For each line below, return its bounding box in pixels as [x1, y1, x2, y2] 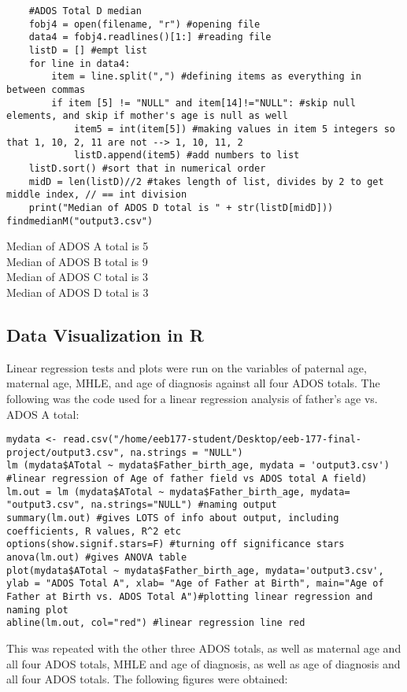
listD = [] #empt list [28, 44, 147, 56]
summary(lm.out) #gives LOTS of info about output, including [6, 513, 339, 524]
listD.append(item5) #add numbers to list [73, 150, 300, 161]
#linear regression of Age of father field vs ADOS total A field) [6, 473, 368, 485]
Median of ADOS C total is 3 [6, 268, 148, 285]
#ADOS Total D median [28, 6, 142, 17]
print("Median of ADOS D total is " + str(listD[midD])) [28, 202, 334, 213]
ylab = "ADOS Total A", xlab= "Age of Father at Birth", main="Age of [6, 578, 384, 590]
